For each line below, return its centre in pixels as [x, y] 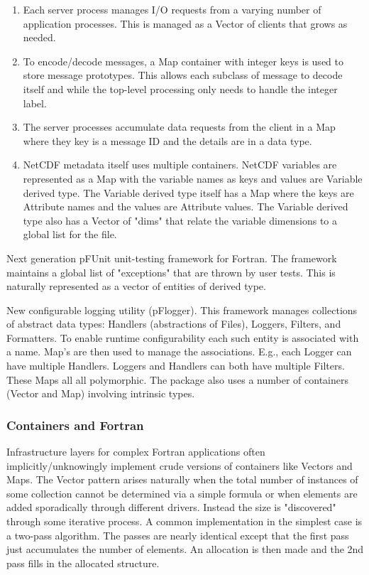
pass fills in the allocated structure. [83, 563]
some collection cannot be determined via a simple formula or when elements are [182, 493]
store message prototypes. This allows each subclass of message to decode [183, 75]
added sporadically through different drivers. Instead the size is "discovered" [171, 507]
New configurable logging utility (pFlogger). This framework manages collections [182, 310]
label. [35, 103]
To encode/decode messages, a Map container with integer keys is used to [183, 61]
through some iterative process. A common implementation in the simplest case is [184, 521]
